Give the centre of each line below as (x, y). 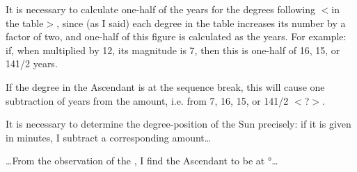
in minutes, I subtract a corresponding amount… (109, 137)
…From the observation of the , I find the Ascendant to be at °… (142, 161)
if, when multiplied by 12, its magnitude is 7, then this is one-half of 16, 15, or (173, 50)
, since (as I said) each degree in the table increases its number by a (201, 23)
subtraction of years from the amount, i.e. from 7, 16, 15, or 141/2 (147, 100)
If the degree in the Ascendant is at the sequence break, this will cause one (165, 86)
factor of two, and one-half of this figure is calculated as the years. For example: (176, 36)
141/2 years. (32, 63)
